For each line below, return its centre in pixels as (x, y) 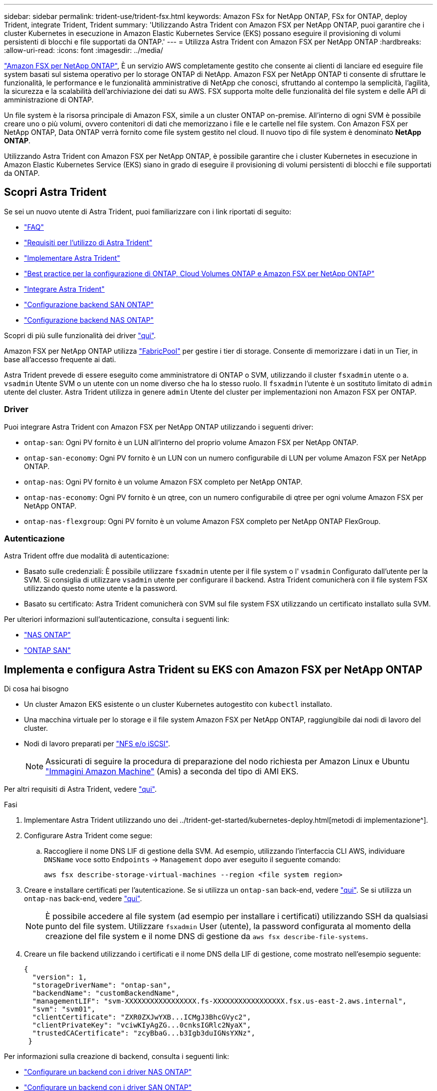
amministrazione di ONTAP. (49, 100)
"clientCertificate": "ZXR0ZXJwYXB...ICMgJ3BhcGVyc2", (142, 1017)
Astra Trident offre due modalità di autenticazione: (87, 556)
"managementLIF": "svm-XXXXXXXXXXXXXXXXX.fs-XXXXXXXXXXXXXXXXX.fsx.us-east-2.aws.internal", (219, 1001)
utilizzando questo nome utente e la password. (101, 588)
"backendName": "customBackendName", (106, 993)
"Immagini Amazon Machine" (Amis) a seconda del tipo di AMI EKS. (172, 772)
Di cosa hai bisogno (36, 689)
